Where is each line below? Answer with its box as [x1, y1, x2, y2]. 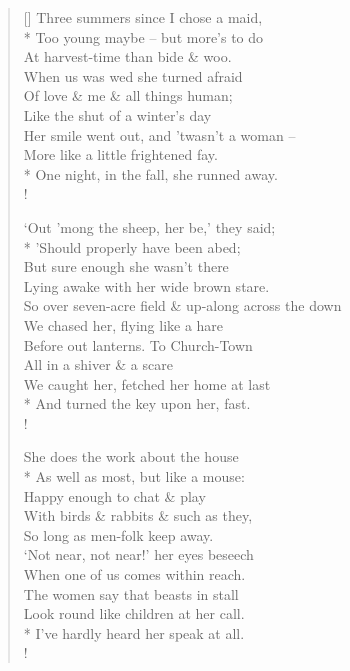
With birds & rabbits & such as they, [23, 505, 253, 526]
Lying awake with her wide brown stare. [23, 275, 270, 296]
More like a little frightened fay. [23, 144, 218, 165]
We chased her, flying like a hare [23, 314, 224, 335]
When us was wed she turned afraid [23, 65, 243, 86]
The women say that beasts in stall [23, 583, 239, 604]
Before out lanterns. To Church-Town [23, 334, 253, 355]
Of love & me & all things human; [23, 85, 233, 106]
